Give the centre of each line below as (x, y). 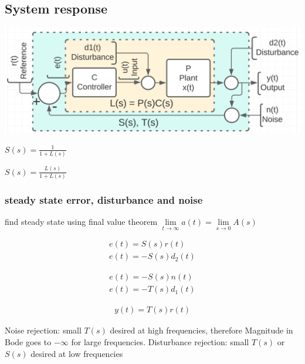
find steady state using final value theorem (81, 222)
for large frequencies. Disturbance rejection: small (160, 342)
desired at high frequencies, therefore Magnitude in (201, 330)
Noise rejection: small (43, 330)
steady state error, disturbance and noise (104, 199)
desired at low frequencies (77, 353)
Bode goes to (28, 342)
